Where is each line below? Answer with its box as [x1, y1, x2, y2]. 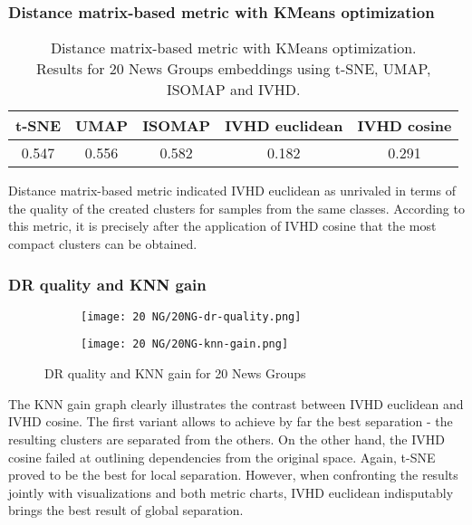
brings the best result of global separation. [8, 501, 244, 520]
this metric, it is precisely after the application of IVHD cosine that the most [8, 216, 437, 235]
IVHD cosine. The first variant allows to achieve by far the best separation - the [8, 412, 453, 431]
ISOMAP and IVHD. [166, 79, 301, 100]
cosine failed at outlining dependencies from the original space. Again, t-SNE [8, 447, 436, 466]
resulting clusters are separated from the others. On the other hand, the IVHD [8, 429, 445, 448]
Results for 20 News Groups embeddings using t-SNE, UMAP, [35, 58, 431, 80]
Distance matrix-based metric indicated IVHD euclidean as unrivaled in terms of [8, 181, 456, 200]
